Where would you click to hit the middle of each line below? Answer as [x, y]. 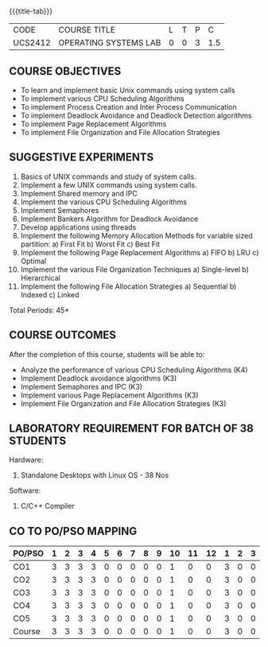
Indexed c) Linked [50, 294]
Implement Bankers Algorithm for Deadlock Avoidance [109, 219]
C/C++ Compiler [47, 506]
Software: [25, 490]
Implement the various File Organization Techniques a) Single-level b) [135, 269]
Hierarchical [40, 277]
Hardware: [26, 460]
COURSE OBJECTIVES [65, 71]
